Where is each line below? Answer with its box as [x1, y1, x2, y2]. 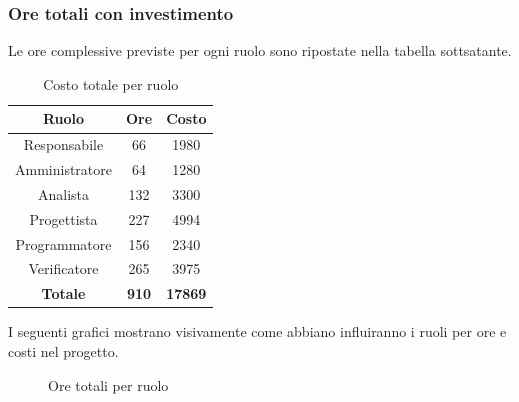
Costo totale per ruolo [43, 73, 179, 94]
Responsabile [23, 134, 104, 155]
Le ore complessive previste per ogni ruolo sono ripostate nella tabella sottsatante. [8, 40, 512, 61]
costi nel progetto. [8, 341, 119, 361]
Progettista [29, 208, 98, 229]
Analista [37, 183, 90, 204]
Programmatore [15, 233, 112, 254]
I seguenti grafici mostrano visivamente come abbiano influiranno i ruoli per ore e [8, 321, 507, 342]
